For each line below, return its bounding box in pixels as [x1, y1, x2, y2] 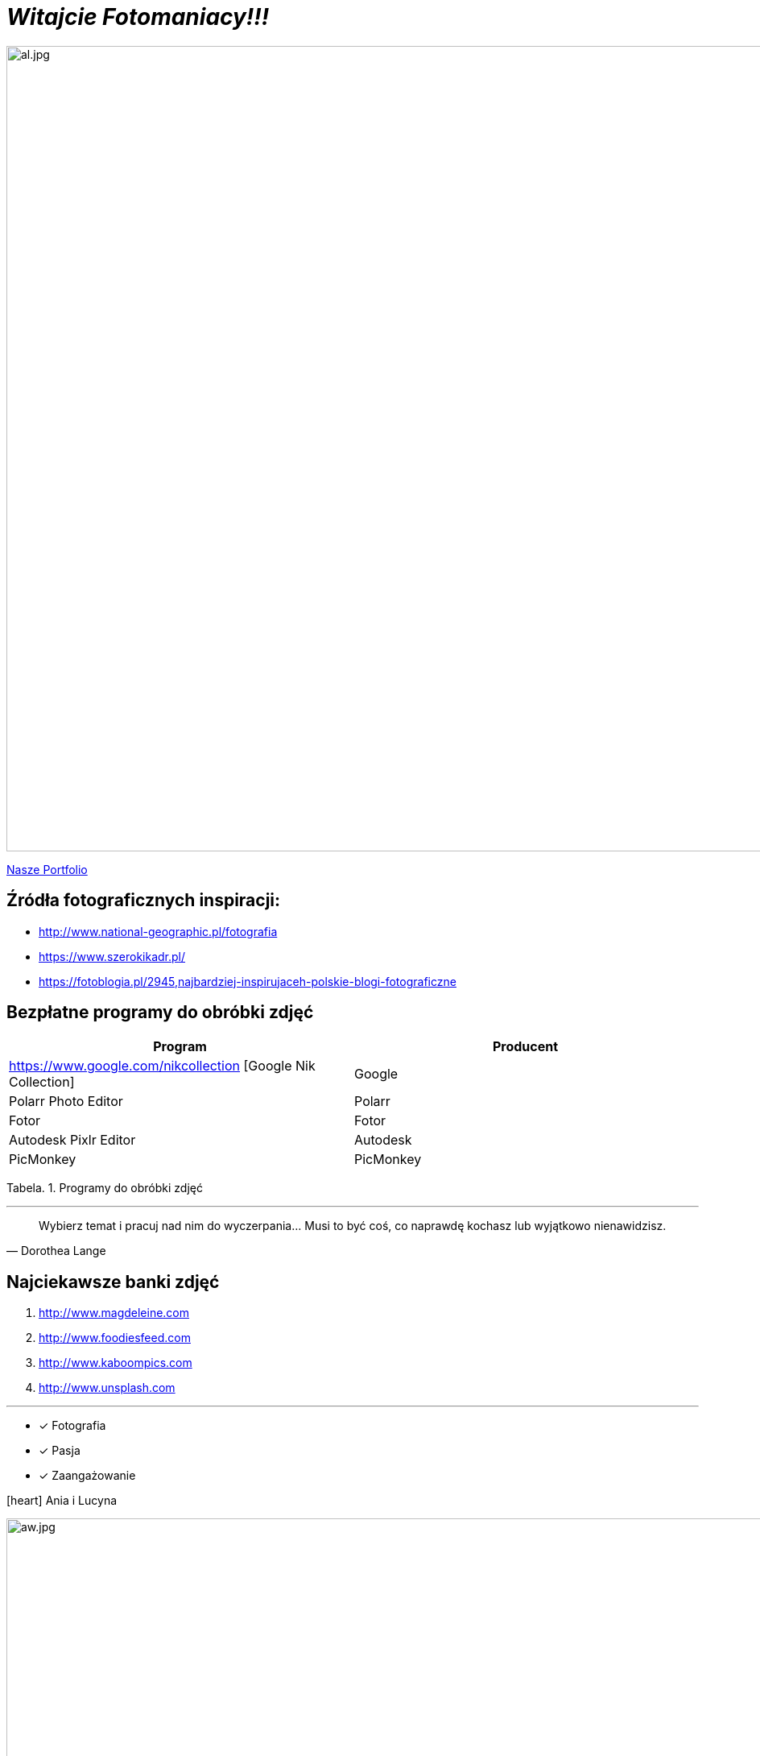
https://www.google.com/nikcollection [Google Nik [9, 1058, 316, 1075]
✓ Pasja [39, 1443, 81, 1458]
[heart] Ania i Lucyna [6, 1493, 118, 1508]
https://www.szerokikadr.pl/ [39, 949, 186, 963]
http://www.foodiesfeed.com [39, 1331, 191, 1345]
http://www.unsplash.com [39, 1381, 176, 1395]
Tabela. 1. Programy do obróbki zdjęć [6, 1181, 203, 1195]
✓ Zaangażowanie [39, 1468, 136, 1483]
